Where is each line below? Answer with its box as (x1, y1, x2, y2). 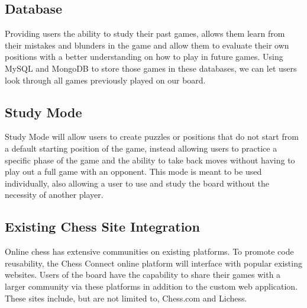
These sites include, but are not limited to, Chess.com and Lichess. (5, 291, 247, 304)
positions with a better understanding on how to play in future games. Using (5, 50, 283, 63)
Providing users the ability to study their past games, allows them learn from (5, 27, 285, 40)
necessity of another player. (5, 188, 104, 201)
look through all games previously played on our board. (5, 73, 206, 86)
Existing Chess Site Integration (5, 217, 200, 236)
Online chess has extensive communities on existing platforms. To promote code (5, 245, 294, 258)
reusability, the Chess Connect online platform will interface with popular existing (5, 256, 302, 269)
